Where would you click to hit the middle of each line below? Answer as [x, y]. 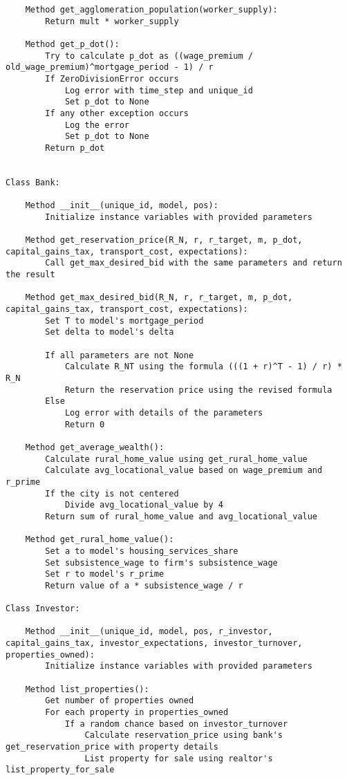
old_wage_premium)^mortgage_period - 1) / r [110, 67]
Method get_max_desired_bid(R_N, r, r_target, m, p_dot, [159, 298]
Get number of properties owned [120, 701]
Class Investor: [43, 609]
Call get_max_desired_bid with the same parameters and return [194, 263]
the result [30, 275]
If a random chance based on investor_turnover [176, 724]
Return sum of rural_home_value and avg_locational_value [181, 516]
